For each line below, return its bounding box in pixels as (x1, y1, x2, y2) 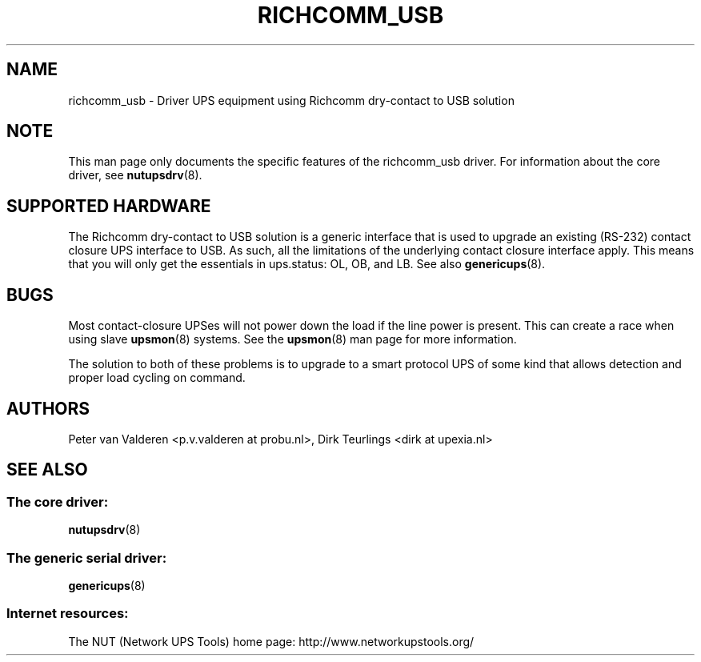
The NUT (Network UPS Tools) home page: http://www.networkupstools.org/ (68, 634, 475, 648)
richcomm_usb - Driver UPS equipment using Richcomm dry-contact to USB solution (68, 93, 515, 107)
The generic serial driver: (6, 549, 167, 566)
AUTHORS (6, 398, 90, 419)
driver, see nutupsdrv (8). (68, 168, 202, 183)
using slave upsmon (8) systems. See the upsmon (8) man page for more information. (68, 332, 517, 347)
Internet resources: (6, 605, 129, 622)
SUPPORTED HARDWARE (6, 195, 211, 216)
